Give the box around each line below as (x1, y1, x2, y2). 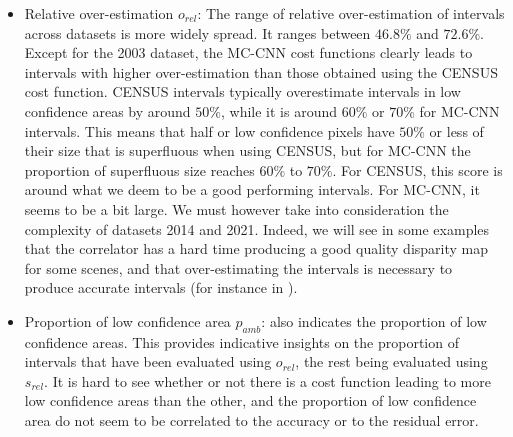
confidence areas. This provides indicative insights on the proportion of (24, 331, 459, 352)
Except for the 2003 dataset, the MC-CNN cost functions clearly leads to (24, 42, 473, 63)
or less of (429, 120, 484, 141)
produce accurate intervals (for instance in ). (24, 277, 298, 298)
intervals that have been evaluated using (24, 351, 272, 372)
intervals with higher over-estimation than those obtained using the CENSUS (24, 61, 498, 82)
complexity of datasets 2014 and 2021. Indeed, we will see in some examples (24, 218, 490, 239)
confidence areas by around (24, 100, 191, 121)
